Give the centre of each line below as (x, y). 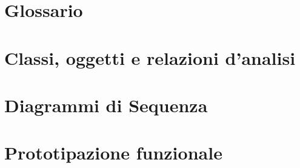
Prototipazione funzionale (113, 153)
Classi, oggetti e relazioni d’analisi (150, 57)
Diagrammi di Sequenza (106, 105)
